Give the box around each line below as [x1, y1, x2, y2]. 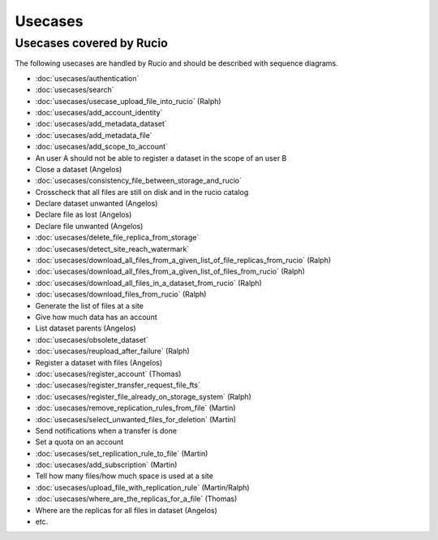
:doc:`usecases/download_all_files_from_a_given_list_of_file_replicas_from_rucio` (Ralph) [35, 256, 332, 266]
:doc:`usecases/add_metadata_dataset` [35, 119, 168, 129]
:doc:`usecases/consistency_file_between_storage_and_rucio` [35, 175, 243, 186]
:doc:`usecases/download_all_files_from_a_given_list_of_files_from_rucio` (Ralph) [35, 266, 306, 276]
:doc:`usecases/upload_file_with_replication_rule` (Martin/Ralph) [35, 482, 251, 492]
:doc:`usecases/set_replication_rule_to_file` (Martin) [35, 448, 208, 458]
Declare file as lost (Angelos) [35, 210, 132, 219]
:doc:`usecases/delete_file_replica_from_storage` [35, 232, 200, 243]
